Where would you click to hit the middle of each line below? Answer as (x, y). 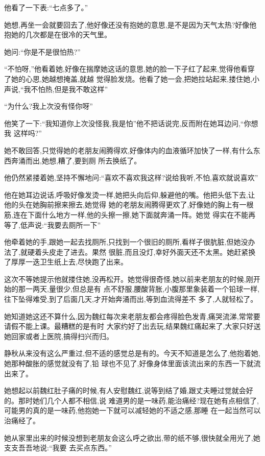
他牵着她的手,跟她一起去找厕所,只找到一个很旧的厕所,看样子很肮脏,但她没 (126, 242)
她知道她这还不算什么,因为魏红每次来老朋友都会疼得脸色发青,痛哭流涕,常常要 (132, 316)
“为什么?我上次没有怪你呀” (49, 106)
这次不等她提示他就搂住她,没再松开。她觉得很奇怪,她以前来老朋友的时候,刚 (129, 279)
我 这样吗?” (23, 133)
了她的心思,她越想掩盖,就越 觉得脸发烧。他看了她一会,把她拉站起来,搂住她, (128, 78)
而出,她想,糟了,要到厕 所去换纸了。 (83, 160)
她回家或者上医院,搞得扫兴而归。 (59, 336)
